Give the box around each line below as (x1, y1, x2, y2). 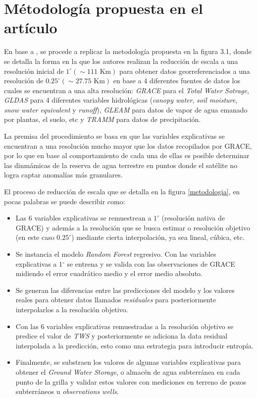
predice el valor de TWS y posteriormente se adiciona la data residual (15, 331, 228, 341)
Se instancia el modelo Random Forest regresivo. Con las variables (15, 249, 216, 259)
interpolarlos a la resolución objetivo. (15, 304, 128, 314)
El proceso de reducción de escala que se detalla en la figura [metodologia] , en (4, 186, 240, 197)
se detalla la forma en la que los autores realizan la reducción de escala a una (4, 56, 238, 66)
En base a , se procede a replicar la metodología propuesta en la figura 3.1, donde (4, 46, 252, 57)
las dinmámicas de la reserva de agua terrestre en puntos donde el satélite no (4, 160, 238, 170)
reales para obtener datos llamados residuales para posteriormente (15, 294, 216, 305)
